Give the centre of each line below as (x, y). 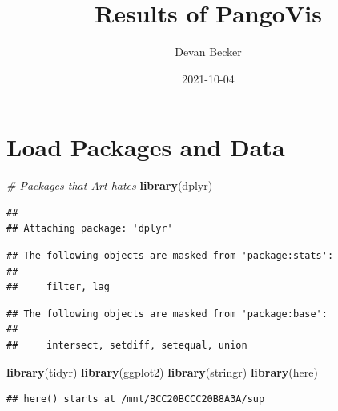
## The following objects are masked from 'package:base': (167, 314)
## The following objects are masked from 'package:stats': (170, 256)
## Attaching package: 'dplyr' (90, 229)
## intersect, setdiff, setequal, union (127, 345)
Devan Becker (208, 52)
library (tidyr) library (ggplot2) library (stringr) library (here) (162, 371)
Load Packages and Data (146, 147)
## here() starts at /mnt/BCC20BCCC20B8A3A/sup (136, 399)
